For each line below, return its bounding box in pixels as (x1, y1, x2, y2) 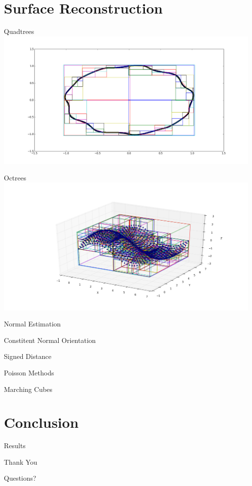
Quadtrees (4, 26, 34, 36)
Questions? (4, 473, 36, 483)
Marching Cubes (4, 384, 53, 394)
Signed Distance (4, 351, 51, 361)
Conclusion (4, 412, 79, 432)
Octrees (4, 172, 26, 182)
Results (4, 440, 26, 451)
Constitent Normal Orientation (4, 335, 96, 345)
